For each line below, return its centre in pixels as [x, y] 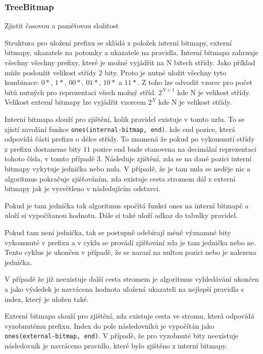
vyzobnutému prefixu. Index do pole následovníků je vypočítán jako [110, 325]
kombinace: [22, 82]
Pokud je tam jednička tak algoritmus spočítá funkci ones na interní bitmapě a [127, 205]
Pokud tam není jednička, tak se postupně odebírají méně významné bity [118, 232]
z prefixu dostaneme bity [43, 148]
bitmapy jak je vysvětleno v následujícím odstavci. [83, 188]
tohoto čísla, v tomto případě [50, 159]
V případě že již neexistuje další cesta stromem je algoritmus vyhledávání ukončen [132, 279]
